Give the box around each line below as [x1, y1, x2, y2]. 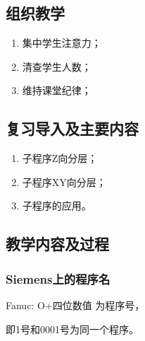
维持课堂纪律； [22, 83, 92, 98]
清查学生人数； [22, 59, 92, 74]
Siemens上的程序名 [6, 270, 111, 287]
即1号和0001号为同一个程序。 [6, 321, 139, 336]
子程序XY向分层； [22, 174, 106, 189]
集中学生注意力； [22, 35, 101, 50]
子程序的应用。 [22, 198, 92, 213]
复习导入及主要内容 [6, 117, 139, 139]
